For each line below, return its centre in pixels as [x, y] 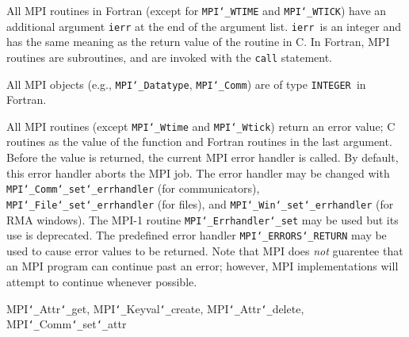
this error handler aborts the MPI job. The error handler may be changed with [198, 172]
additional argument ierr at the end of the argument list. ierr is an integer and [204, 26]
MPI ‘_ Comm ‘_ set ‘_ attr [67, 324]
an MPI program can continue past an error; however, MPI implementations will [203, 266]
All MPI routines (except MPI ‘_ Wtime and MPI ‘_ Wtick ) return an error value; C [201, 126]
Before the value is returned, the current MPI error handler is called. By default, [203, 157]
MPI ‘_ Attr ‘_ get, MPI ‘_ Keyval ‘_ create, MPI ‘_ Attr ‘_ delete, [155, 308]
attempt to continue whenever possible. [102, 282]
